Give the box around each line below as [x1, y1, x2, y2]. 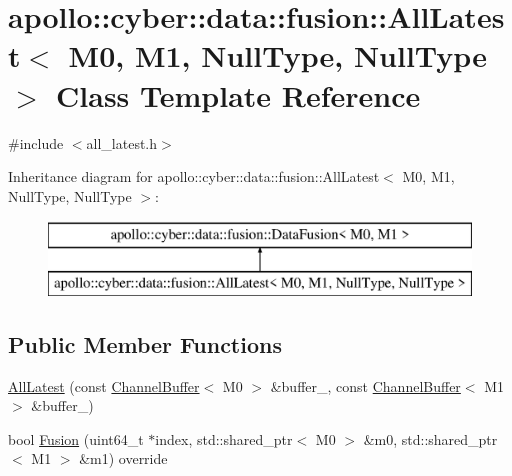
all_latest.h [86, 132, 158, 153]
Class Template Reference [56, 74, 421, 115]
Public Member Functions [8, 328, 282, 359]
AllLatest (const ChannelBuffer [8, 375, 200, 396]
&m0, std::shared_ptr [363, 428, 498, 449]
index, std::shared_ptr [155, 428, 293, 449]
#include [8, 132, 64, 153]
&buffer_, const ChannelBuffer [270, 375, 461, 396]
